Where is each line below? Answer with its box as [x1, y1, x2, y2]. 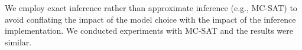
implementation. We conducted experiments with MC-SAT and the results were [5, 24, 293, 37]
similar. [5, 35, 32, 48]
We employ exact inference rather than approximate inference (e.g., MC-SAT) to [5, 2, 297, 13]
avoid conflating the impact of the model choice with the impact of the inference [5, 13, 296, 25]
